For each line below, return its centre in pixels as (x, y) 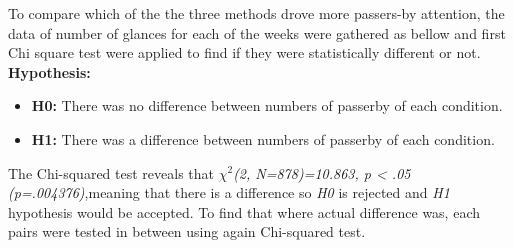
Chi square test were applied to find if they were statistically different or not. (244, 52)
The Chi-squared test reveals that (111, 172)
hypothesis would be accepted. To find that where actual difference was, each (244, 211)
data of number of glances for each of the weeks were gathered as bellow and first (257, 32)
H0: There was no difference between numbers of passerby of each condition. (267, 105)
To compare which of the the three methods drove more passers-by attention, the (256, 13)
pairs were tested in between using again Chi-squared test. (187, 231)
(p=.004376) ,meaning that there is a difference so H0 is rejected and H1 (229, 192)
